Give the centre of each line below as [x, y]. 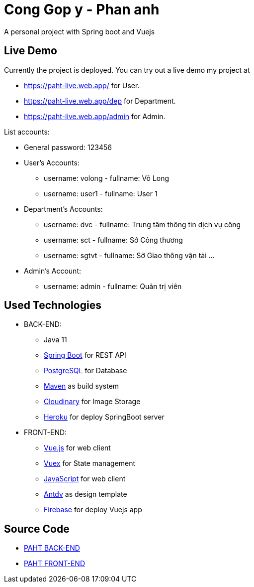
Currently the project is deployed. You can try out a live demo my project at [127, 70]
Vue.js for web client [77, 448]
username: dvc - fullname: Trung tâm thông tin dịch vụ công [142, 224]
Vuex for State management [90, 463]
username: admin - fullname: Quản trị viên [113, 286]
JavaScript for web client [85, 479]
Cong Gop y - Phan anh [82, 9]
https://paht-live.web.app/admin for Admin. [95, 116]
